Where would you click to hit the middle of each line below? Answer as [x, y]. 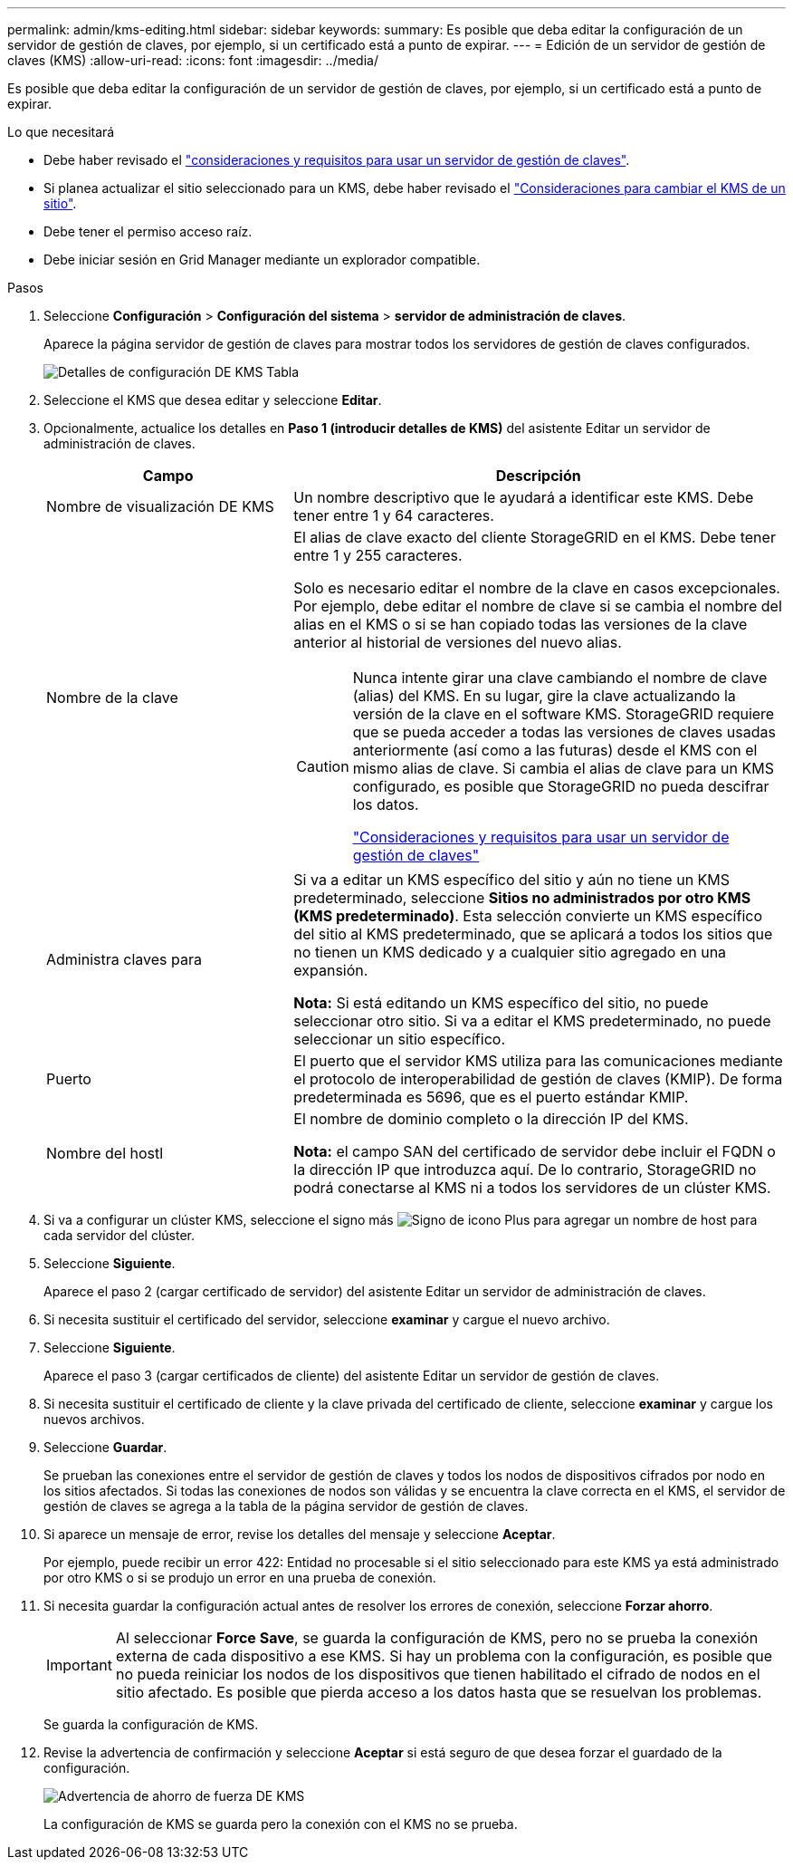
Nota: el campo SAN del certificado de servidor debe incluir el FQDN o [535, 1151]
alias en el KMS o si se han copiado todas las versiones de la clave [521, 624]
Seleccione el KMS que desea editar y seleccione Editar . [213, 400]
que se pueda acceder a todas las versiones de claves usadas [564, 732]
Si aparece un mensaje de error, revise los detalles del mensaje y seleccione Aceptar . [300, 1534]
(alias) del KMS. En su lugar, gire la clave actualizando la [544, 696]
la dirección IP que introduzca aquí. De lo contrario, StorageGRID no [525, 1169]
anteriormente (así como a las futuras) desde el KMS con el [555, 750]
